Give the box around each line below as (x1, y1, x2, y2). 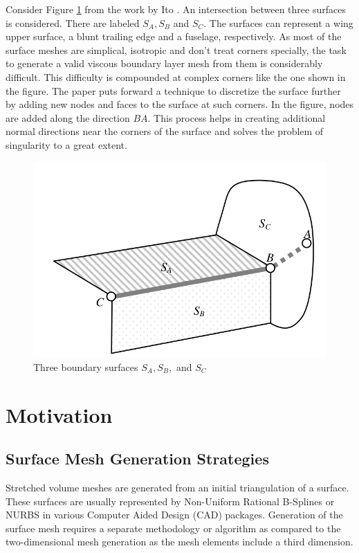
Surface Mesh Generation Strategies (6, 448, 269, 469)
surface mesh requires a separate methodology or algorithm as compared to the (6, 520, 341, 535)
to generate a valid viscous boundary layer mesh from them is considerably (6, 56, 323, 71)
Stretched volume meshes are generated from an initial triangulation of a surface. (6, 480, 349, 494)
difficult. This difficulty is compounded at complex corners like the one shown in (6, 69, 346, 84)
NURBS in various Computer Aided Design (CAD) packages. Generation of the (6, 507, 343, 522)
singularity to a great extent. (6, 137, 127, 152)
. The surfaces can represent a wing (203, 15, 353, 30)
